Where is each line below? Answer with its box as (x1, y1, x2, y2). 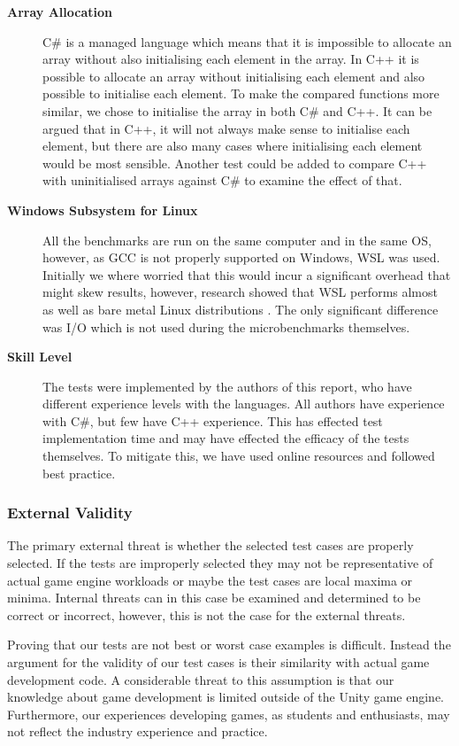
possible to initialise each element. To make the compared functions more (42, 84, 440, 103)
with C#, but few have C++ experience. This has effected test (42, 411, 383, 430)
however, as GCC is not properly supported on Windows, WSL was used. (42, 248, 440, 267)
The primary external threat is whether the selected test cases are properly (7, 536, 414, 555)
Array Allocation (7, 3, 112, 20)
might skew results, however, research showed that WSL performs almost (42, 283, 438, 301)
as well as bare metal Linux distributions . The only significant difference (42, 299, 439, 318)
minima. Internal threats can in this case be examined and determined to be (7, 588, 421, 607)
